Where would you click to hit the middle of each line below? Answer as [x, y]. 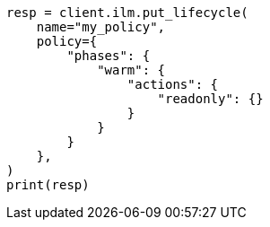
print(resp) [48, 185]
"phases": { [109, 56]
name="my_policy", [101, 27]
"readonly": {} [210, 99]
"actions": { [173, 84]
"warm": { [131, 70]
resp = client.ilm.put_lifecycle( [127, 13]
